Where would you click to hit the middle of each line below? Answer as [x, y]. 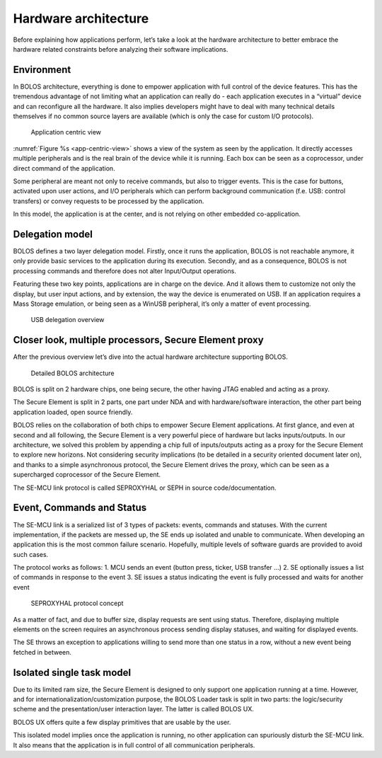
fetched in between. [42, 652]
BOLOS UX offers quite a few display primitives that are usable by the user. [122, 722]
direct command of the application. [64, 168]
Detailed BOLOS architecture [73, 373]
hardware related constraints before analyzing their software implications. [121, 49]
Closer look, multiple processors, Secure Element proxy [139, 340]
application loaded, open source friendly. [73, 412]
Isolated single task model [72, 672]
